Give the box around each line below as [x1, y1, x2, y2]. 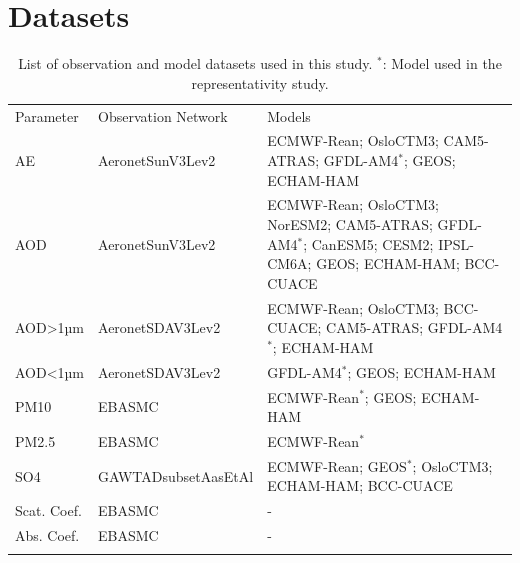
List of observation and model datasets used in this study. [18, 53, 373, 74]
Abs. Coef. [15, 525, 80, 546]
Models [267, 105, 311, 126]
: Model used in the [382, 53, 502, 74]
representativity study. [191, 72, 329, 93]
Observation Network [98, 105, 228, 126]
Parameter [15, 105, 79, 126]
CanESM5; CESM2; [311, 233, 434, 254]
